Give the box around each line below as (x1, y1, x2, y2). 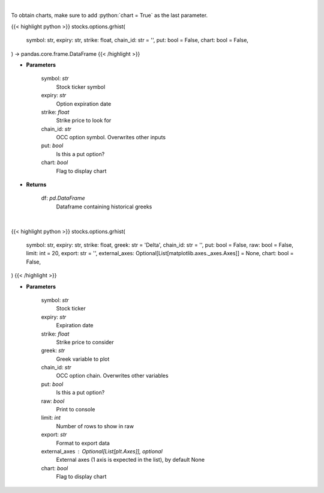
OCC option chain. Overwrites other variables (56, 372, 169, 380)
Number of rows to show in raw (56, 422, 134, 429)
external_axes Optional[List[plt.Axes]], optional (41, 447, 163, 455)
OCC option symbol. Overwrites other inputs (56, 134, 166, 141)
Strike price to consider (56, 338, 114, 345)
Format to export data (56, 439, 110, 447)
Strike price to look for (56, 117, 112, 124)
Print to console (56, 406, 95, 413)
